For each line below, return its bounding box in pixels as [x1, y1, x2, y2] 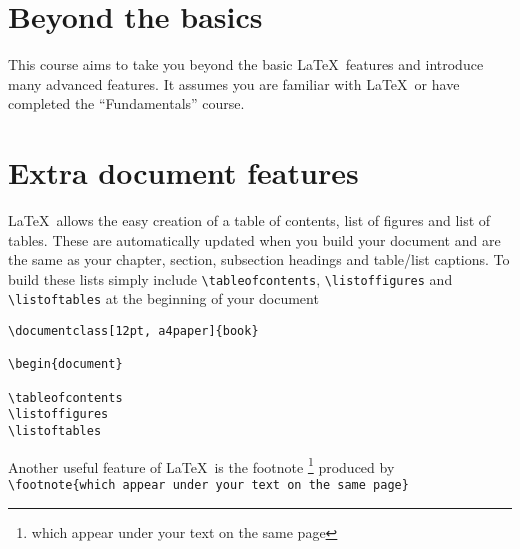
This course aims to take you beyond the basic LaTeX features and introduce [8, 54, 484, 75]
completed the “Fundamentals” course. [8, 93, 245, 114]
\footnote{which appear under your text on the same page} [8, 477, 409, 492]
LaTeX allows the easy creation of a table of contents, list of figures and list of [8, 210, 491, 231]
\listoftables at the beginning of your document [8, 288, 319, 309]
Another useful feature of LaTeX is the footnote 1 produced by [8, 453, 395, 477]
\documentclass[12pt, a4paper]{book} [8, 324, 259, 339]
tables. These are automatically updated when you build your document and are [8, 229, 501, 250]
